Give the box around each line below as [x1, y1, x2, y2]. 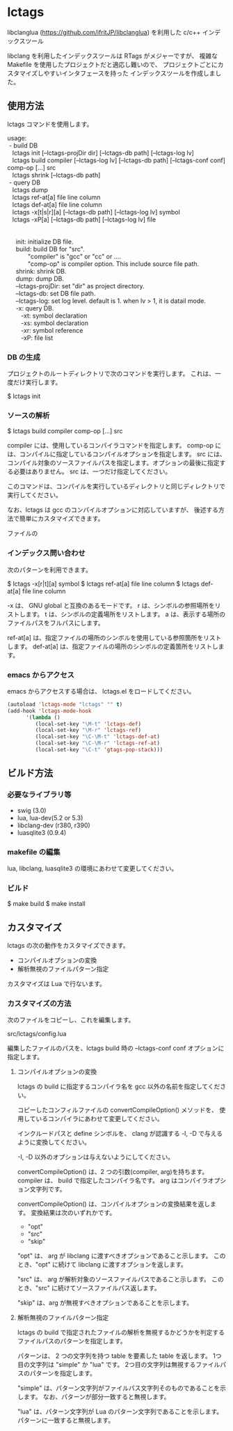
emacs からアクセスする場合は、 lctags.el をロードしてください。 [7, 687, 195, 695]
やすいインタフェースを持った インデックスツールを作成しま [43, 69, 216, 77]
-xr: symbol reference [20, 326, 83, 334]
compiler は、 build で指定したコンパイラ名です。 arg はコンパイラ [17, 1176, 209, 1184]
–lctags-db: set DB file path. [15, 289, 96, 297]
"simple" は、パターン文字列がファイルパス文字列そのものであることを [17, 1384, 220, 1393]
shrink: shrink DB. [15, 267, 67, 275]
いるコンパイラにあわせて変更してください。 [35, 1115, 163, 1123]
